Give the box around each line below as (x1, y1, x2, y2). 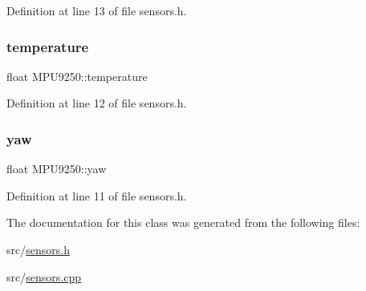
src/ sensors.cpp (6, 268, 81, 285)
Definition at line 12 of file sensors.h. (6, 95, 187, 111)
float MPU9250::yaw (6, 160, 107, 177)
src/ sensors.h (6, 241, 70, 257)
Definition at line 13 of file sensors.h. (6, 2, 187, 18)
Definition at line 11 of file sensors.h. (6, 187, 187, 204)
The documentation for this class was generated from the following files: (6, 214, 360, 231)
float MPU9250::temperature (6, 67, 148, 84)
